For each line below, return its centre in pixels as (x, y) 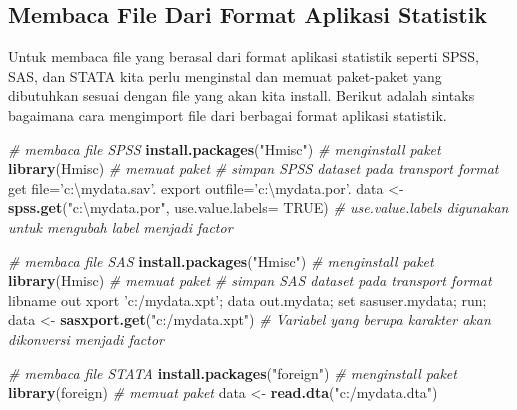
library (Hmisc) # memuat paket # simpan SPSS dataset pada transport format (253, 168)
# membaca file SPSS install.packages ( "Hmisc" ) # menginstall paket (224, 148)
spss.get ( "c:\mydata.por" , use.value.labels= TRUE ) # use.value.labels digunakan (258, 207)
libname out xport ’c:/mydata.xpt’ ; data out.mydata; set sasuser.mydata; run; (247, 299)
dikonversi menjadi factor (86, 338)
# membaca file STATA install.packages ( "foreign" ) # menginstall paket (232, 372)
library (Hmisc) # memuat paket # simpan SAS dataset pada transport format (250, 280)
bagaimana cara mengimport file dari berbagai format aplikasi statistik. (227, 114)
